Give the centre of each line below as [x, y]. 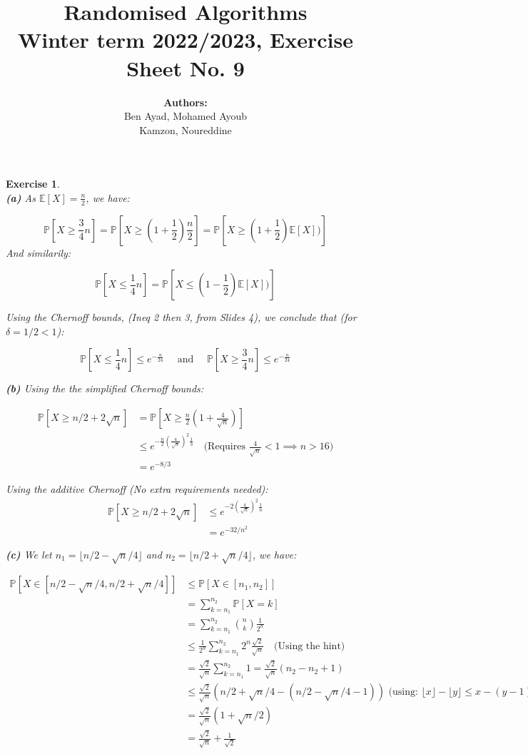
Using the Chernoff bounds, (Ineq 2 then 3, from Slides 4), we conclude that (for [181, 317]
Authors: [186, 102]
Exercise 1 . [33, 184]
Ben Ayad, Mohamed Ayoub [186, 116]
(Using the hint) [310, 646]
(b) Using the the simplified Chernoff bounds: [105, 388]
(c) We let [29, 554]
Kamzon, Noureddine [186, 129]
